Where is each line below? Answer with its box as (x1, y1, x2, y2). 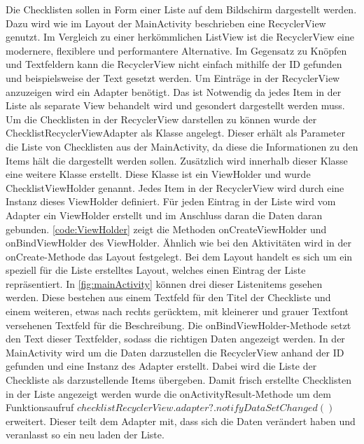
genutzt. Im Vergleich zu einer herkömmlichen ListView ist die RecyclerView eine (6, 29, 355, 44)
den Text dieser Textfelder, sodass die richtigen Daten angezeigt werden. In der (6, 331, 345, 346)
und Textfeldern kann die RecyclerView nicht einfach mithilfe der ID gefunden (6, 57, 342, 71)
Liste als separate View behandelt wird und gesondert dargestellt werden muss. (6, 98, 345, 113)
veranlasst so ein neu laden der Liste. (6, 427, 164, 442)
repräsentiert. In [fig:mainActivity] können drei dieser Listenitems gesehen (6, 276, 323, 291)
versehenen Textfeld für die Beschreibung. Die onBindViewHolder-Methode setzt (6, 317, 351, 332)
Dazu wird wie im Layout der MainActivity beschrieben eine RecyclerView (6, 15, 326, 30)
